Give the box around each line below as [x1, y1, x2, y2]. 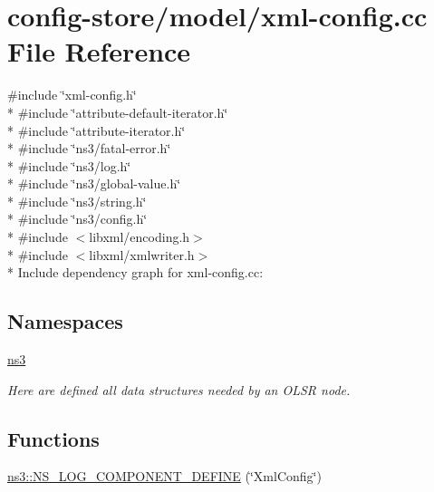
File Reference [7, 33, 191, 70]
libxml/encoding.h [89, 227, 190, 246]
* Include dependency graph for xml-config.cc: [7, 263, 264, 282]
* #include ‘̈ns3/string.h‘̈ [7, 191, 147, 210]
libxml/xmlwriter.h [89, 245, 195, 264]
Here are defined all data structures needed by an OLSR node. [7, 380, 351, 399]
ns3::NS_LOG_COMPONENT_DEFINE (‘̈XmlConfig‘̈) [7, 467, 322, 486]
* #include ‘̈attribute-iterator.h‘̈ [7, 121, 186, 140]
